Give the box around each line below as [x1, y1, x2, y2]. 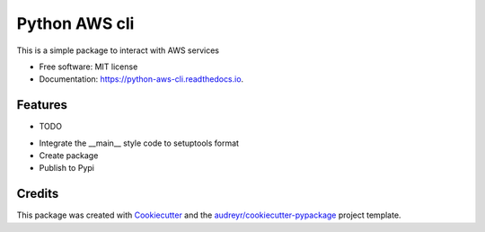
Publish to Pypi [39, 163, 94, 174]
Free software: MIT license [39, 61, 138, 72]
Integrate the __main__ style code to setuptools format [39, 138, 240, 148]
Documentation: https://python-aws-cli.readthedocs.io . [39, 74, 244, 85]
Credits [16, 186, 59, 201]
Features [16, 97, 67, 112]
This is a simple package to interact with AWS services [16, 45, 220, 56]
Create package [39, 150, 99, 161]
